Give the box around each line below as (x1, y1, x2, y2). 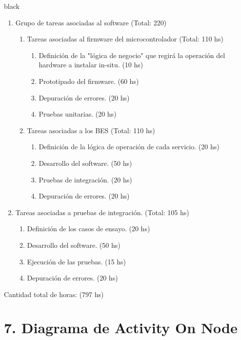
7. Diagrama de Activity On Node (4, 318, 238, 338)
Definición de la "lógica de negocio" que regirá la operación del (39, 50, 225, 60)
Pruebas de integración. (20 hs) (39, 174, 132, 184)
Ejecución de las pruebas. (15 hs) (27, 256, 126, 266)
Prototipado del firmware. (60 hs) (39, 76, 139, 86)
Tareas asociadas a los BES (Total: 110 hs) (27, 125, 155, 135)
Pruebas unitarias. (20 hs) (39, 109, 117, 119)
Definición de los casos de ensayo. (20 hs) (27, 223, 150, 234)
